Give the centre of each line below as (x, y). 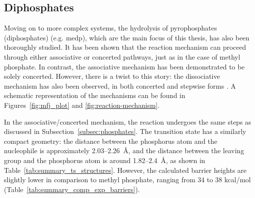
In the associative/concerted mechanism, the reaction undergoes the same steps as (128, 121)
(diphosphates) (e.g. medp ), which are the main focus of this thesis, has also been (127, 37)
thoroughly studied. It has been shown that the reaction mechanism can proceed (125, 47)
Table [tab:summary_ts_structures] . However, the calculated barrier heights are (125, 170)
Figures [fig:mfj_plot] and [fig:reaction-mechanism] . (82, 105)
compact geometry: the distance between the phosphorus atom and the (111, 141)
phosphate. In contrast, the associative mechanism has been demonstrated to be (124, 66)
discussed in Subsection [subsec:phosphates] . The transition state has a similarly (125, 131)
